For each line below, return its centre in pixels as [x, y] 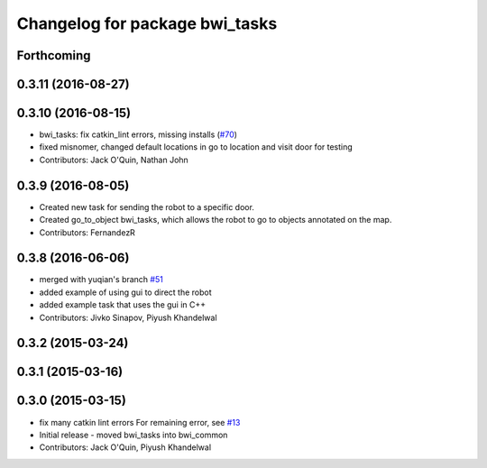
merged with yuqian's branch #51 [101, 280]
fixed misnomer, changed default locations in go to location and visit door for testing [196, 147]
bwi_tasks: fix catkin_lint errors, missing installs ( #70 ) [138, 134]
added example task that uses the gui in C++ [123, 305]
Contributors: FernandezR [87, 232]
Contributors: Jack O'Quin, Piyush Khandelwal [125, 447]
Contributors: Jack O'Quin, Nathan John [114, 160]
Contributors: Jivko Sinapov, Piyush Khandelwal [128, 317]
